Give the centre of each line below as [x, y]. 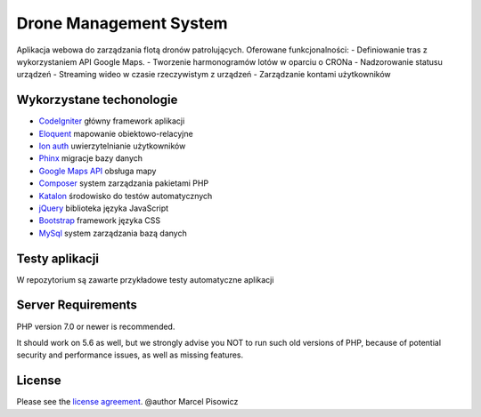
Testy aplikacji [58, 258]
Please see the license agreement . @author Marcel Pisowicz [127, 402]
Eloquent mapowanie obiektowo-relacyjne [116, 133]
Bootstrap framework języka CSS [99, 221]
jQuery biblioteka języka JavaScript [104, 208]
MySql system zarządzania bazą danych [113, 233]
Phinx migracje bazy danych [90, 158]
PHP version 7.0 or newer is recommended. [96, 326]
